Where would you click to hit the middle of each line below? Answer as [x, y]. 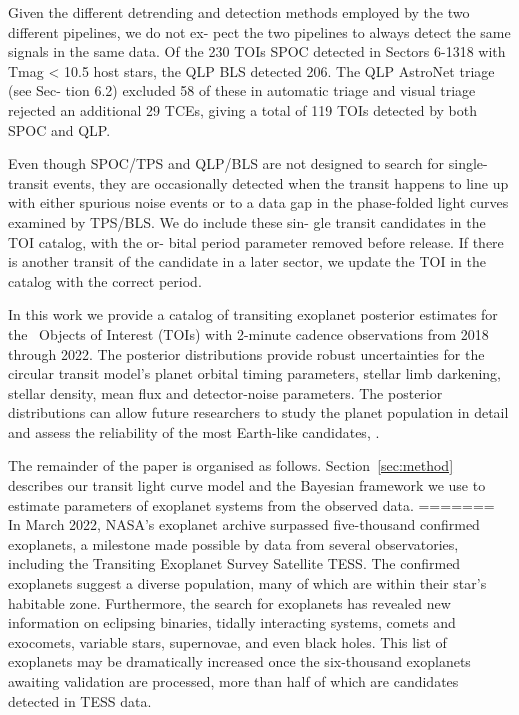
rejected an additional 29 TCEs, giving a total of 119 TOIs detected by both [242, 109]
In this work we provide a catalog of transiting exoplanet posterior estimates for [253, 314]
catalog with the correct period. [105, 280]
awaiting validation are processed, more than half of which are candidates [233, 681]
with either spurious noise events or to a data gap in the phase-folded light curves [258, 202]
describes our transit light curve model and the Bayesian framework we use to [247, 485]
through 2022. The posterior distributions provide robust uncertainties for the [246, 353]
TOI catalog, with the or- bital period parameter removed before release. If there [256, 241]
